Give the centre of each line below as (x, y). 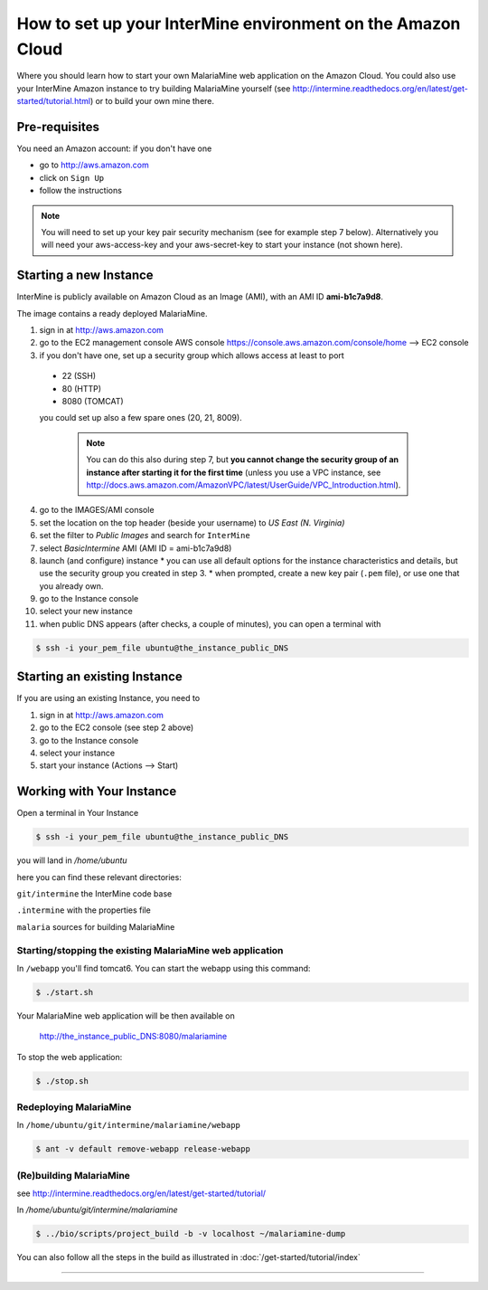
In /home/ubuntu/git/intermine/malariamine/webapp (129, 1125)
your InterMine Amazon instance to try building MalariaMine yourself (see (154, 88)
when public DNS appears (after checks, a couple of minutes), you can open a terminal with (210, 623)
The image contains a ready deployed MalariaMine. (112, 313)
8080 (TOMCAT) (93, 402)
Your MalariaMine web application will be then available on (126, 1015)
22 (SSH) (79, 376)
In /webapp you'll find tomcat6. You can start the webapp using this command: (164, 968)
